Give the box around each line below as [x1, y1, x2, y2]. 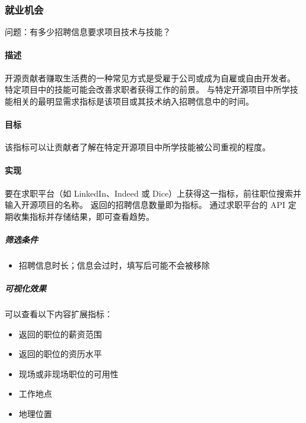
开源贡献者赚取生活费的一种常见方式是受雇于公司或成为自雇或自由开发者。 [5, 71, 295, 84]
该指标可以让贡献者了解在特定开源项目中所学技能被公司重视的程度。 [5, 141, 270, 153]
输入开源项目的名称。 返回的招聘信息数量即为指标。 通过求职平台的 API [5, 198, 286, 211]
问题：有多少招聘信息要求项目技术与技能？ [5, 26, 171, 38]
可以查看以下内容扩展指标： [5, 308, 113, 320]
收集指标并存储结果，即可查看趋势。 [12, 210, 154, 222]
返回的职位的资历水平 [18, 348, 102, 360]
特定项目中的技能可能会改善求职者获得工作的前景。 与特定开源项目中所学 [5, 83, 290, 96]
